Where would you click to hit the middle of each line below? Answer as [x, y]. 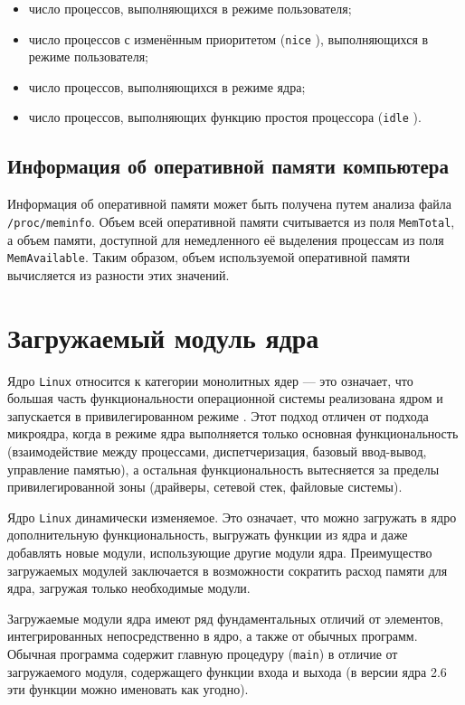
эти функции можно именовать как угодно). [128, 689]
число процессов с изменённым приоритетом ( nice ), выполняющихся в [228, 38]
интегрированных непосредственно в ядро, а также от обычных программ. [213, 636]
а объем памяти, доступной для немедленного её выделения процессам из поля [226, 239]
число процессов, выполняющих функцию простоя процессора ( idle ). [225, 117]
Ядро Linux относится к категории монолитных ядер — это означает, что [210, 380]
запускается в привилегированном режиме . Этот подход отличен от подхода [218, 415]
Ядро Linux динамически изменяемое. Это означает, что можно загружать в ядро [232, 517]
